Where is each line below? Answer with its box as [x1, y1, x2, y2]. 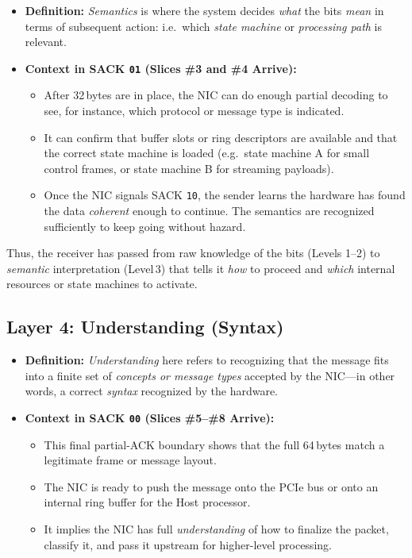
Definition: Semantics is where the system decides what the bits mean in [25, 2, 384, 18]
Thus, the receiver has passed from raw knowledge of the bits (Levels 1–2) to [6, 244, 380, 261]
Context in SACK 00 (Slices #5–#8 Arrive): [25, 410, 275, 426]
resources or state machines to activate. [6, 275, 198, 292]
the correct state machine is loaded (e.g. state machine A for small [44, 144, 370, 161]
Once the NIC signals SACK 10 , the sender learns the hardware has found [44, 187, 406, 203]
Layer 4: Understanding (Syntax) [6, 314, 284, 339]
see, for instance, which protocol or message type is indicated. [44, 102, 345, 119]
